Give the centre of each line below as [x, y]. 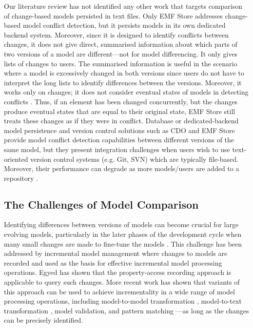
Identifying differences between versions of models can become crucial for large [121, 224]
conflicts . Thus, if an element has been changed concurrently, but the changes [121, 101]
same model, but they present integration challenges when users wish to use [117, 149]
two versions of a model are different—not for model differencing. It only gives [121, 53]
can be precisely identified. [44, 320]
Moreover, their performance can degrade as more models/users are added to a [122, 168]
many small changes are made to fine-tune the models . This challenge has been [123, 243]
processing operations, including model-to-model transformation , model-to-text [123, 301]
